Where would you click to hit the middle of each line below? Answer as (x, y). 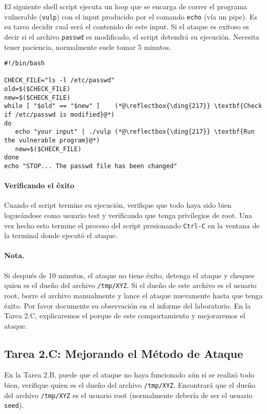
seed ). (14, 405)
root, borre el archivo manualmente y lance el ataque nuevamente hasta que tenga (133, 295)
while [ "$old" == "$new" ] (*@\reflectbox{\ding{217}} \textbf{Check (133, 106)
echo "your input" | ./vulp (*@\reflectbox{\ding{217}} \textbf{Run (135, 132)
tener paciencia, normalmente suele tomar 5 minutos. (88, 47)
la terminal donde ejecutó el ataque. (61, 235)
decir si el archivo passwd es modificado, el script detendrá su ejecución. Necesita (132, 36)
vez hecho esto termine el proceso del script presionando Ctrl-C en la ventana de (132, 225)
